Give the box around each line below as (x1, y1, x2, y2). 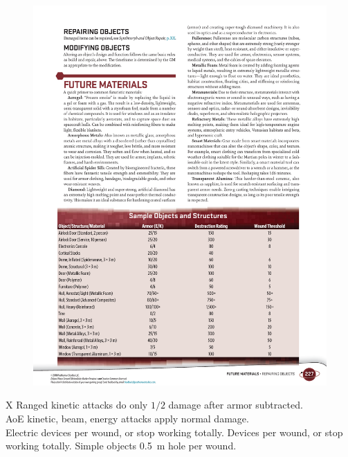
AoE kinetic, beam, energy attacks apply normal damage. (6, 411, 249, 426)
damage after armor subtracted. (168, 397, 303, 412)
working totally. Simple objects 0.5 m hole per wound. (6, 438, 237, 453)
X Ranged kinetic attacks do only (6, 397, 148, 412)
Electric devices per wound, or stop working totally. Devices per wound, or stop (6, 424, 343, 439)
